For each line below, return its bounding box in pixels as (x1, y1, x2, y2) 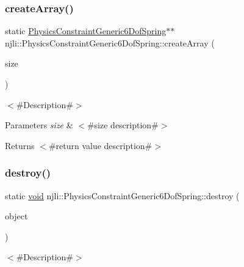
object (5, 210, 28, 222)
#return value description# (48, 139, 152, 152)
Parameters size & (5, 119, 73, 131)
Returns (5, 139, 35, 152)
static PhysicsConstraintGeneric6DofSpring (5, 24, 167, 37)
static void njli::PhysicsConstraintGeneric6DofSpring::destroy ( (5, 189, 240, 202)
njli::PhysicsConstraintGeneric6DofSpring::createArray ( (5, 36, 215, 49)
